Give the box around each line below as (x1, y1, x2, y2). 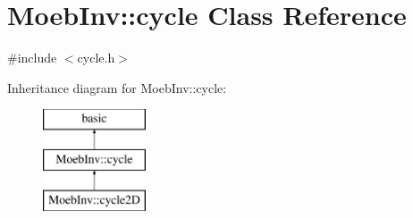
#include (7, 48, 57, 67)
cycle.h (77, 48, 115, 67)
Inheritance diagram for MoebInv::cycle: (7, 78, 227, 96)
